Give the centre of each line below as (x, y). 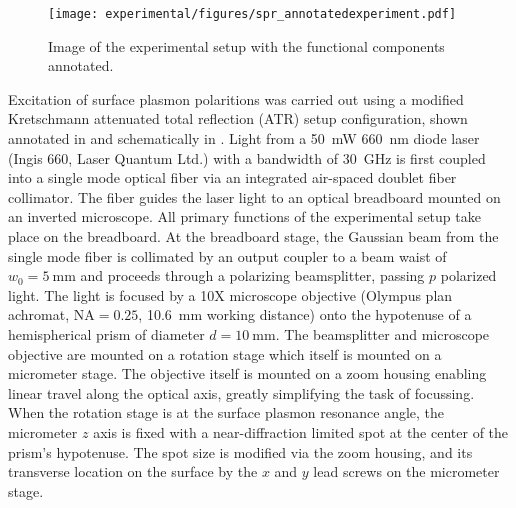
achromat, (39, 314)
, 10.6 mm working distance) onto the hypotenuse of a (305, 314)
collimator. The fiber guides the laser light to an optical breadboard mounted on (254, 196)
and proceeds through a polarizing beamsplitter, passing (252, 275)
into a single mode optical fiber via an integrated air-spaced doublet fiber (232, 177)
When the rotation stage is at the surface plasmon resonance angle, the (226, 412)
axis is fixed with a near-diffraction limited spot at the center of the (301, 431)
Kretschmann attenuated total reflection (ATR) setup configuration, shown (238, 118)
